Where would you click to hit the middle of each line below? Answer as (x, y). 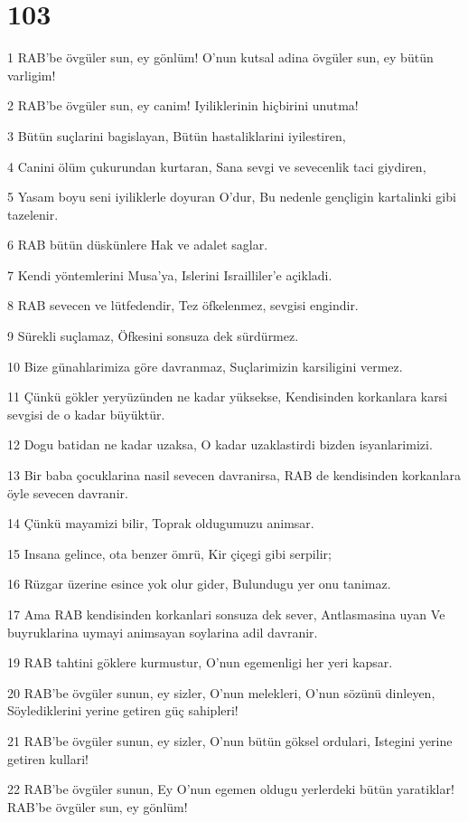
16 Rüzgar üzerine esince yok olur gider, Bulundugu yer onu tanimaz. (199, 584)
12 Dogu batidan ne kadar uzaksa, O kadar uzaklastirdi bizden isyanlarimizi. (220, 444)
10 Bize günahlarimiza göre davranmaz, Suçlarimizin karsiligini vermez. (205, 366)
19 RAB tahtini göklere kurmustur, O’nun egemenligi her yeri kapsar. (200, 662)
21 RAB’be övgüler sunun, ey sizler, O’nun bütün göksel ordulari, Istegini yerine (230, 740)
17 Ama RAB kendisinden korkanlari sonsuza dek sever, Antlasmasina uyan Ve (226, 614)
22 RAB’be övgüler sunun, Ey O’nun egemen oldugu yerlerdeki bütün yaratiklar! (231, 789)
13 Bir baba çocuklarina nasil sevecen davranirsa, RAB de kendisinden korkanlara (234, 475)
